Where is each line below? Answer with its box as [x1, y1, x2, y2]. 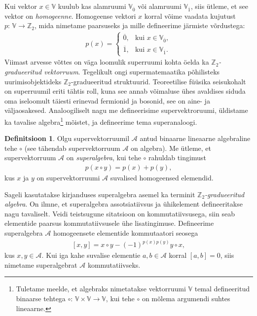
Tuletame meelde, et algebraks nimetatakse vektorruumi [16, 283, 186, 294]
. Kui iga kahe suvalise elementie [41, 250, 141, 260]
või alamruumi [138, 1, 182, 11]
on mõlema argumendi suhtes [142, 293, 230, 303]
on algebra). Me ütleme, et [131, 142, 212, 153]
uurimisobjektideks [4, 76, 62, 86]
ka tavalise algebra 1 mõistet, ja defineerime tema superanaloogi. [4, 115, 197, 127]
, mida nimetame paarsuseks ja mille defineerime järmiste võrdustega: [34, 20, 245, 31]
